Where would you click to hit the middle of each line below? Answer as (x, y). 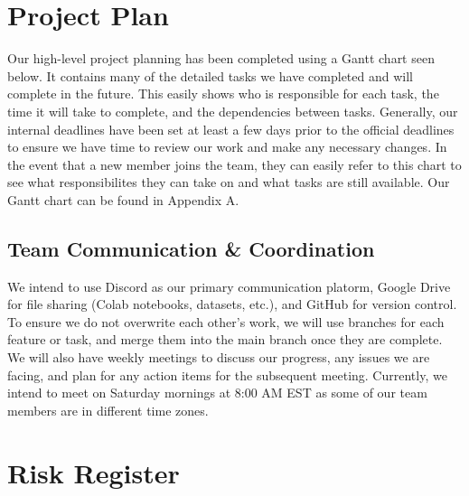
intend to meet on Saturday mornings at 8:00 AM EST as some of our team (217, 393)
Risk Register (94, 472)
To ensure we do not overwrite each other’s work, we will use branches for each (226, 321)
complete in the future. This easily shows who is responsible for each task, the (223, 94)
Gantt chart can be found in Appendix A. (123, 199)
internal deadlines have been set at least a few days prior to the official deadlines (231, 129)
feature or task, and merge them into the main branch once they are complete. (225, 339)
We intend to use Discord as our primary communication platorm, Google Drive (229, 286)
